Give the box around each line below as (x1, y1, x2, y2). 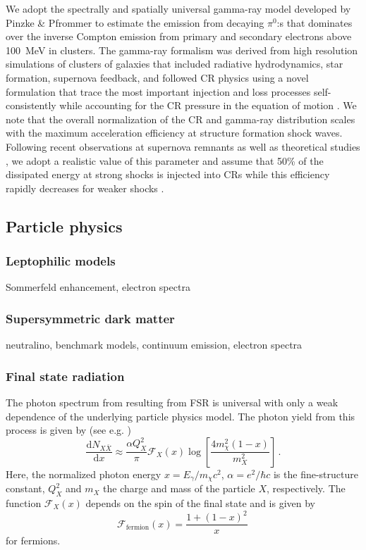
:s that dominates (276, 15, 353, 30)
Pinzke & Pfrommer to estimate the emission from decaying (6, 15, 264, 30)
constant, (6, 481, 45, 496)
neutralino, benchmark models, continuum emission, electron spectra (6, 337, 303, 352)
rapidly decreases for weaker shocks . (6, 180, 164, 195)
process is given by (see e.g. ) (6, 423, 132, 437)
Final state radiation (6, 367, 125, 385)
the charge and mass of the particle (103, 481, 255, 496)
